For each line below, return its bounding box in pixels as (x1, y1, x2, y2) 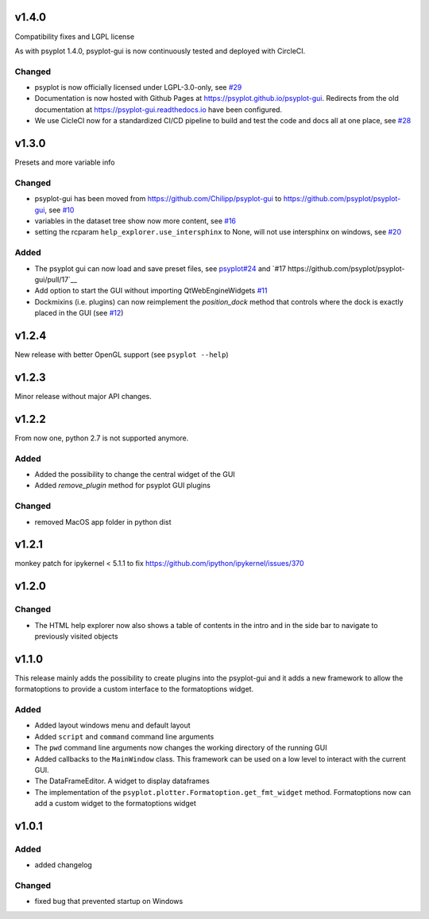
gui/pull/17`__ (34, 274, 77, 284)
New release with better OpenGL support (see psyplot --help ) (14, 350, 229, 359)
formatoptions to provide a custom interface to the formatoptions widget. (14, 684, 254, 694)
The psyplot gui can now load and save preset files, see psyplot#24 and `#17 (34, 263, 286, 273)
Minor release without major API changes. (14, 391, 153, 401)
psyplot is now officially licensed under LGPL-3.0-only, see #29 (34, 83, 242, 92)
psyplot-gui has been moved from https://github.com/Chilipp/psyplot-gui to (34, 194, 282, 204)
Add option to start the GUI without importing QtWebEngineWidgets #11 (34, 286, 268, 296)
